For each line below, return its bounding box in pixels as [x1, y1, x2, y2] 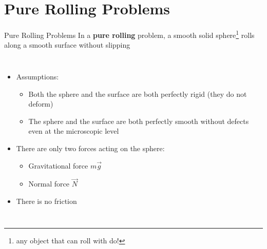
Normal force [28, 178, 70, 189]
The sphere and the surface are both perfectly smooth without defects [28, 115, 249, 126]
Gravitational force [28, 160, 88, 171]
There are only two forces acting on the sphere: [16, 142, 165, 153]
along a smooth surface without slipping [4, 39, 130, 50]
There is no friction [16, 195, 77, 206]
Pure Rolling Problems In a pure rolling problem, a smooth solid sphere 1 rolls [4, 28, 255, 40]
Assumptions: [16, 71, 59, 81]
